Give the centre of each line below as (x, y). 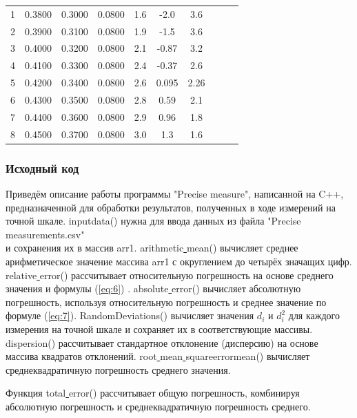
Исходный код (42, 168)
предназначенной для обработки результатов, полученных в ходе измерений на (171, 207)
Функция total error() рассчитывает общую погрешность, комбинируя (153, 393)
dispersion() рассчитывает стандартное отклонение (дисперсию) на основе (162, 342)
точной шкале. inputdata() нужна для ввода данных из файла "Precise (153, 221)
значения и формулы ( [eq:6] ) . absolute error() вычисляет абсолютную (153, 288)
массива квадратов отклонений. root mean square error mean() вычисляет (158, 356)
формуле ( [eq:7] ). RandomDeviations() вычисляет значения (130, 315)
